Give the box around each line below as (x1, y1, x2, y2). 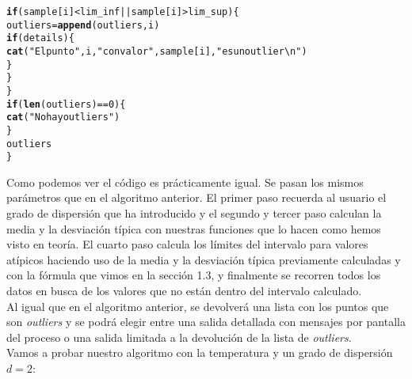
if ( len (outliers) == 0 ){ (6, 98, 126, 110)
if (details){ (6, 32, 74, 44)
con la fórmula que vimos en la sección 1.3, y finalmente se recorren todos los (6, 267, 381, 283)
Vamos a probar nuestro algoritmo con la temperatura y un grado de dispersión (6, 344, 393, 361)
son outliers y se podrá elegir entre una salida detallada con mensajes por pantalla (6, 313, 406, 330)
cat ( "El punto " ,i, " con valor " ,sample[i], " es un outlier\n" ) (6, 45, 307, 57)
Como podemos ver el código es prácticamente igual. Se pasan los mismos (6, 173, 364, 190)
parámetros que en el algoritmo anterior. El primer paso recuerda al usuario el (6, 189, 387, 206)
